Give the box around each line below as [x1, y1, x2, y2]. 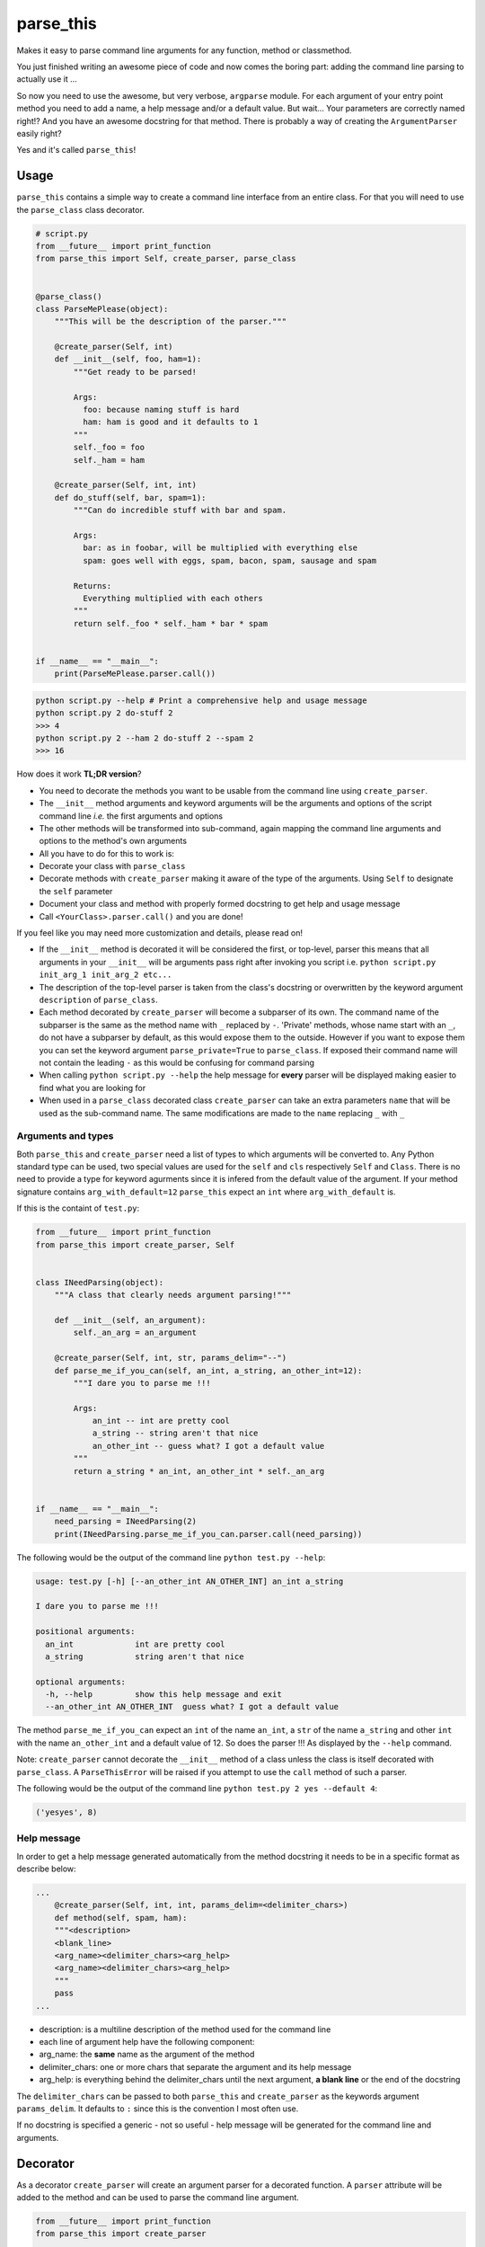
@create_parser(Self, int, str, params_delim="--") [54, 1353, 287, 1363]
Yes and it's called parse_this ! [16, 145, 137, 155]
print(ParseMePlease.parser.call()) [54, 669, 216, 679]
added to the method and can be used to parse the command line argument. [16, 2192, 300, 2203]
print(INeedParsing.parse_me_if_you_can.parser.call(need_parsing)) [54, 1529, 363, 1539]
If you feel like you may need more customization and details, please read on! [16, 928, 303, 938]
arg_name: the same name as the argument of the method [39, 2049, 255, 2060]
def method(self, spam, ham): [54, 1913, 188, 1923]
